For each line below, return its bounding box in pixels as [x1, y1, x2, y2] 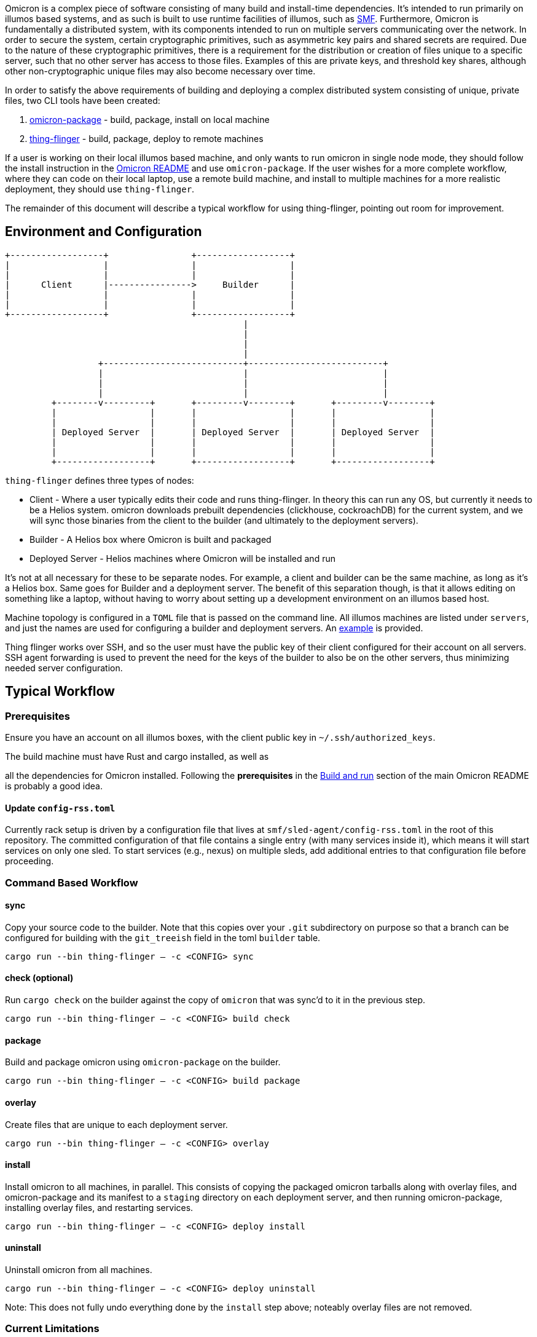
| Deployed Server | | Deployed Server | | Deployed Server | [51, 427, 435, 437]
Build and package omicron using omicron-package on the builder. [5, 1057, 281, 1068]
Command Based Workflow [5, 876, 138, 889]
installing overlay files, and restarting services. [5, 1202, 194, 1213]
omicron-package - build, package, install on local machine [29, 114, 270, 125]
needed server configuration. [5, 662, 123, 673]
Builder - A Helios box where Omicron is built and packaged [29, 534, 272, 545]
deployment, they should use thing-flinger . [5, 184, 195, 194]
